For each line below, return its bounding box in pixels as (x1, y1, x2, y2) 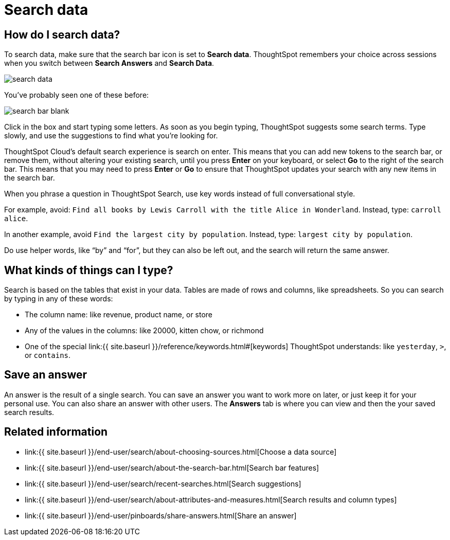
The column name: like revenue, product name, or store (25, 310, 213, 319)
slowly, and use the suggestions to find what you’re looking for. (4, 131, 218, 140)
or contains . (25, 351, 71, 360)
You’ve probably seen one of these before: (4, 91, 149, 100)
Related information (4, 425, 108, 439)
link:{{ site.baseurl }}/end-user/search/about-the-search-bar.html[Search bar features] (25, 463, 319, 472)
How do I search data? (4, 28, 120, 41)
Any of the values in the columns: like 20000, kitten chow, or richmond (25, 326, 264, 335)
